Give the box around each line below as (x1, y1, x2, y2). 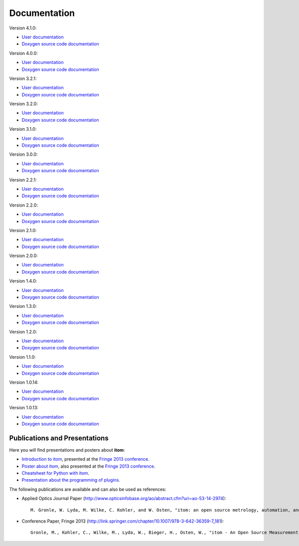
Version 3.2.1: (9, 75, 37, 81)
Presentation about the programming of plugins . (21, 477, 121, 483)
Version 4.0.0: (9, 50, 38, 56)
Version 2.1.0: (9, 227, 37, 233)
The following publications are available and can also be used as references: (9, 486, 166, 492)
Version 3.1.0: (9, 126, 37, 132)
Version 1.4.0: (9, 278, 37, 284)
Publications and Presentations (9, 434, 109, 442)
